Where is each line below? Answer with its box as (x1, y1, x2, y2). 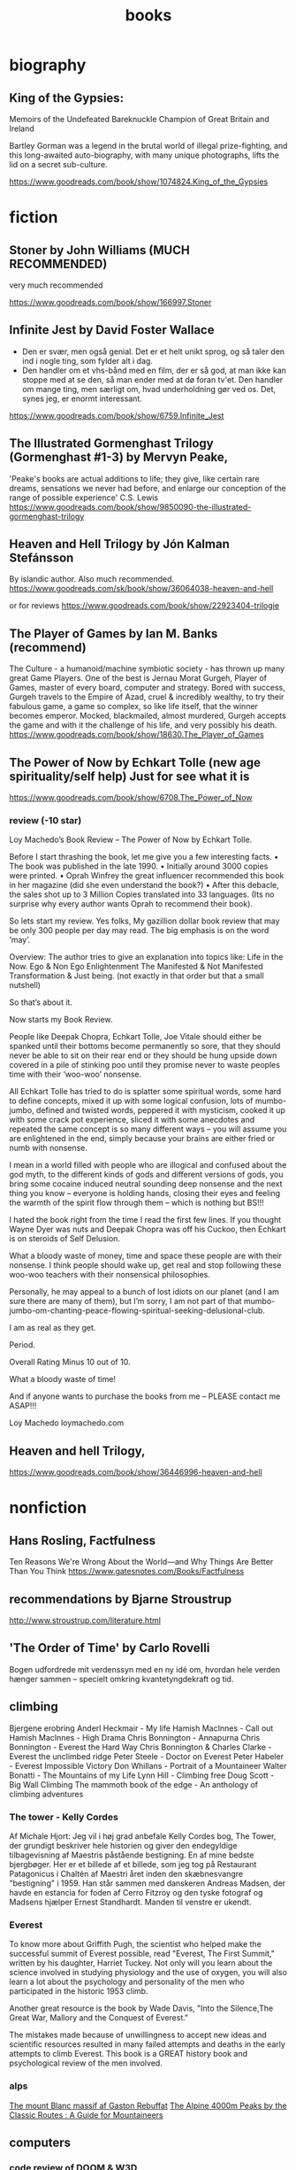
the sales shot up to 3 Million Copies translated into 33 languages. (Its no (9, 889, 275, 900)
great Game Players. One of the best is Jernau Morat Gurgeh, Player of (9, 673, 268, 683)
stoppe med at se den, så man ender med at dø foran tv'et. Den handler (21, 374, 284, 385)
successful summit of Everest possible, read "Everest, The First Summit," (9, 1949, 276, 1959)
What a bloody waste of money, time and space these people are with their (9, 1250, 283, 1262)
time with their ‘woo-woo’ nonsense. (9, 1069, 142, 1080)
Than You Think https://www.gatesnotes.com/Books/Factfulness (9, 1566, 245, 1577)
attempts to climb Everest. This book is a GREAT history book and (9, 2049, 248, 2059)
